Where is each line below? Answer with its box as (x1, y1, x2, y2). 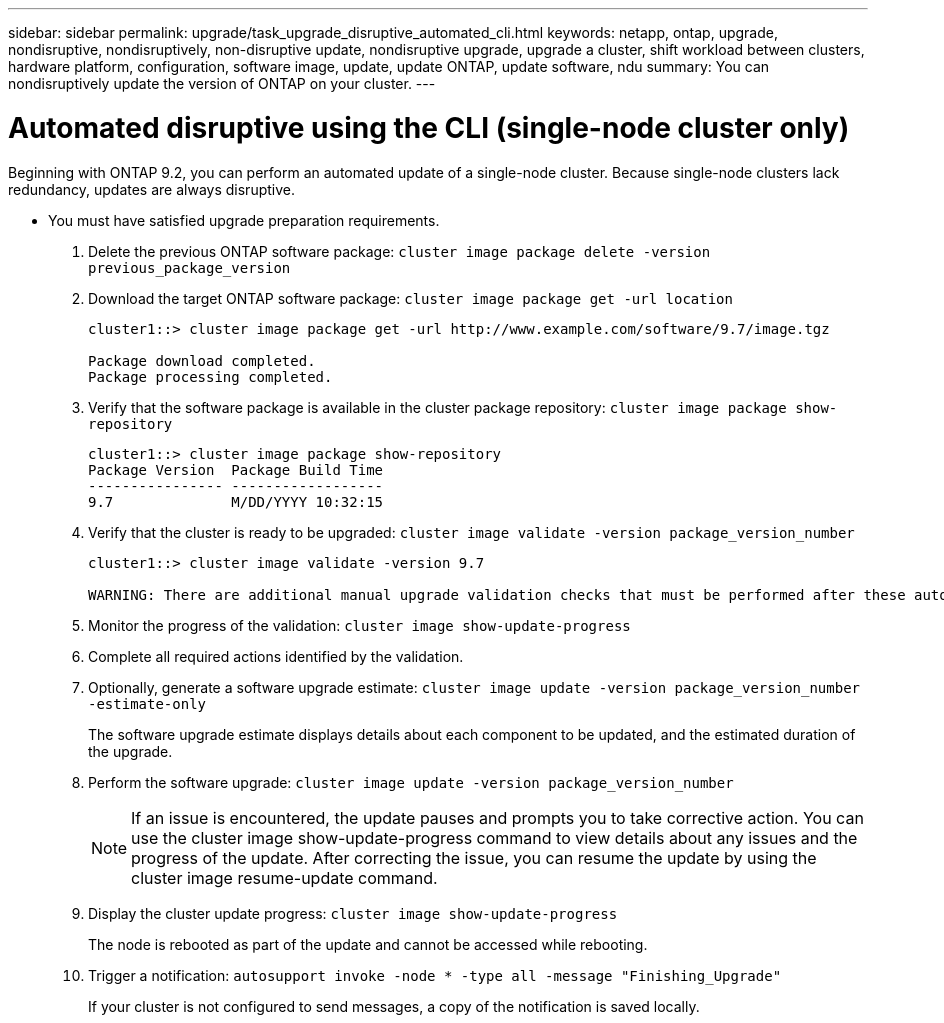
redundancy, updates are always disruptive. (8, 180, 295, 198)
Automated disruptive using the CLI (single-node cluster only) (8, 110, 850, 145)
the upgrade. (88, 742, 173, 760)
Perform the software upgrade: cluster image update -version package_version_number (88, 773, 734, 791)
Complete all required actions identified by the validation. (88, 647, 464, 665)
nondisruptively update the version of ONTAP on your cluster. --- (8, 75, 436, 92)
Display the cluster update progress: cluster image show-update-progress (88, 904, 618, 922)
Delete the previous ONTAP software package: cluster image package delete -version (88, 242, 711, 260)
